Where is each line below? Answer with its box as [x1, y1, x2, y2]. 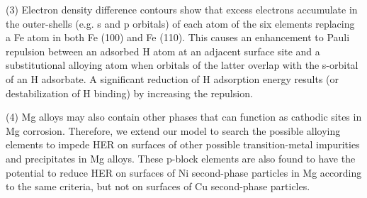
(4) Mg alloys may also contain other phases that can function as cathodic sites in [6, 109, 362, 124]
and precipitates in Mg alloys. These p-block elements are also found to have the [6, 150, 356, 165]
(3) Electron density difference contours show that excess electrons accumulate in [6, 2, 358, 16]
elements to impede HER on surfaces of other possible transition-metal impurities [6, 137, 360, 152]
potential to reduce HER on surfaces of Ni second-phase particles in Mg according [6, 165, 362, 180]
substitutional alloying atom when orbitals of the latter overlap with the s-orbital [6, 57, 358, 72]
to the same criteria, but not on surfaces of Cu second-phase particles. [6, 179, 310, 194]
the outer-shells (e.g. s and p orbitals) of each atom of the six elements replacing [6, 16, 355, 31]
